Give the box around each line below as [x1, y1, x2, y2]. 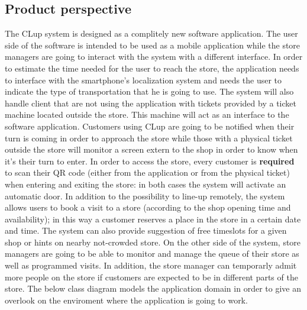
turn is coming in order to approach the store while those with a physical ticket [5, 131, 293, 144]
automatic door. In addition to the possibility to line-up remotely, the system [5, 189, 285, 202]
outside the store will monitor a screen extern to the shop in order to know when [5, 143, 298, 156]
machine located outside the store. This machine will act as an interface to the [5, 108, 289, 121]
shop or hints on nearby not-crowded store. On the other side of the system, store [5, 235, 301, 248]
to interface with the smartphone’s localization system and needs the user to [5, 73, 282, 86]
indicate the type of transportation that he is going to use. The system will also [5, 85, 294, 98]
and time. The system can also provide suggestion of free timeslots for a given [5, 224, 287, 237]
